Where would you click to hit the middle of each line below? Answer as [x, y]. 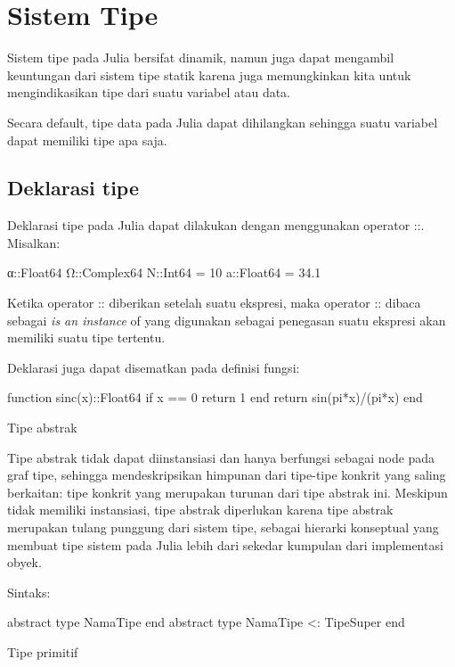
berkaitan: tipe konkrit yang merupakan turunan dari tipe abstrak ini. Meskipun [227, 492]
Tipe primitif [43, 651]
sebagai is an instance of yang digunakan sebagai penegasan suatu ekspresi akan [227, 320]
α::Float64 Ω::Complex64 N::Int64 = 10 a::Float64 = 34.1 [164, 272]
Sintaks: [29, 592]
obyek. [24, 562]
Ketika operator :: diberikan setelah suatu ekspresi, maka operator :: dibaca [214, 303]
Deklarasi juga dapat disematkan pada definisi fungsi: [154, 367]
